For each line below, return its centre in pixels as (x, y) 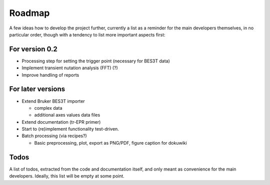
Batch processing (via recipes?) (54, 136)
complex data (48, 108)
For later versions (37, 89)
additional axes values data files (67, 115)
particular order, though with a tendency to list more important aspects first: (87, 34)
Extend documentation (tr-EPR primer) (61, 122)
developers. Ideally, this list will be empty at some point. (67, 176)
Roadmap (29, 13)
